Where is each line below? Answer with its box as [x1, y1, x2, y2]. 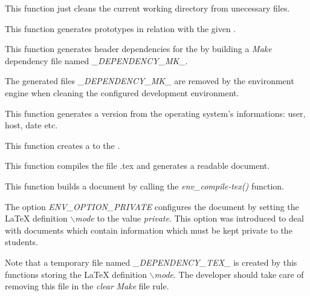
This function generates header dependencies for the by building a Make [5, 42, 272, 55]
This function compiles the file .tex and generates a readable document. [5, 159, 270, 172]
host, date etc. [5, 119, 58, 131]
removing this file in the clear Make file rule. [5, 280, 169, 292]
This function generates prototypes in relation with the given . [5, 22, 236, 35]
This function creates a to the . [5, 139, 120, 151]
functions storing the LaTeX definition [5, 268, 147, 280]
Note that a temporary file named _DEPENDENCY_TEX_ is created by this [5, 255, 297, 268]
